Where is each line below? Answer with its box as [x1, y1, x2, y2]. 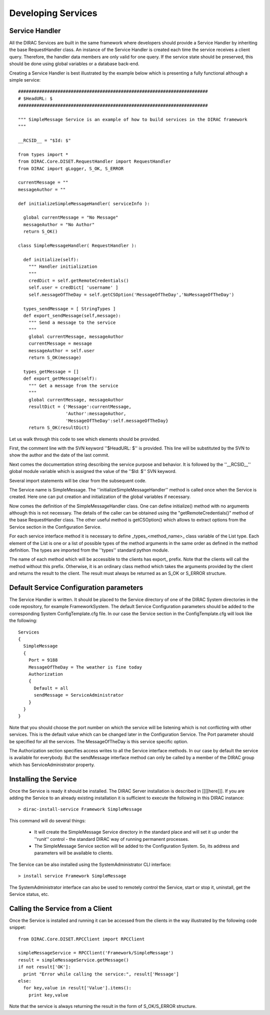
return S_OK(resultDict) [28, 425, 89, 430]
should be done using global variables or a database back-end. [9, 61, 139, 67]
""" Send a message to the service [28, 320, 116, 325]
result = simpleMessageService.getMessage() [18, 957, 129, 963]
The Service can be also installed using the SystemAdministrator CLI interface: [9, 861, 171, 867]
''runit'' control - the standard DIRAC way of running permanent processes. [34, 836, 189, 842]
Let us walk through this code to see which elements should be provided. [9, 436, 160, 442]
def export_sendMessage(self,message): [23, 313, 121, 318]
